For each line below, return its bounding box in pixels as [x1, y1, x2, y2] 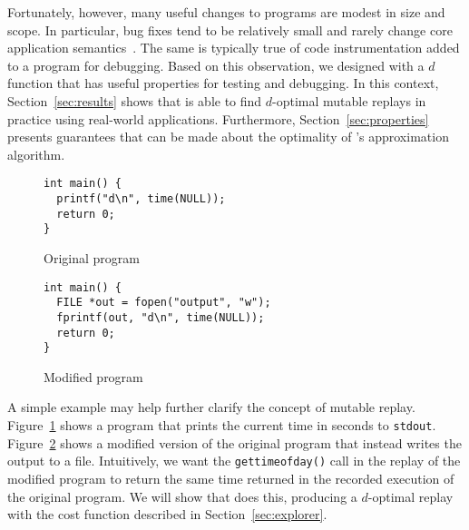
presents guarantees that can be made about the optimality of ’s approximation [7, 127, 449, 146]
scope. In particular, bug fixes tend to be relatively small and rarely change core [7, 20, 453, 39]
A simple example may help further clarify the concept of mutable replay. [7, 397, 415, 417]
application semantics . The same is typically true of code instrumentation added [7, 38, 460, 57]
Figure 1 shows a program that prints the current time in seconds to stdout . [7, 416, 436, 435]
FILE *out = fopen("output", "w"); [56, 296, 271, 309]
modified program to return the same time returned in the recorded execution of [7, 468, 454, 487]
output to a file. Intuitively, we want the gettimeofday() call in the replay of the [7, 451, 461, 470]
